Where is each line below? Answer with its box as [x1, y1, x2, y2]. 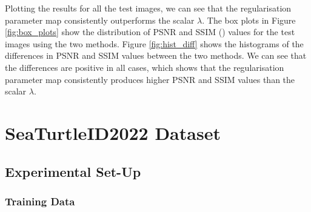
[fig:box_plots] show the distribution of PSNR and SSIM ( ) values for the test [5, 25, 295, 38]
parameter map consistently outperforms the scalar [5, 13, 195, 26]
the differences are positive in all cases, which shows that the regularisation [5, 61, 284, 73]
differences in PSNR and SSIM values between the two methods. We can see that [5, 49, 307, 62]
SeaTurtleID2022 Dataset [5, 120, 221, 145]
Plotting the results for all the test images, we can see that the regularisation [5, 2, 292, 14]
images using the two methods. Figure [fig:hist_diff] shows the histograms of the [5, 37, 304, 50]
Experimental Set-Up [5, 162, 141, 181]
